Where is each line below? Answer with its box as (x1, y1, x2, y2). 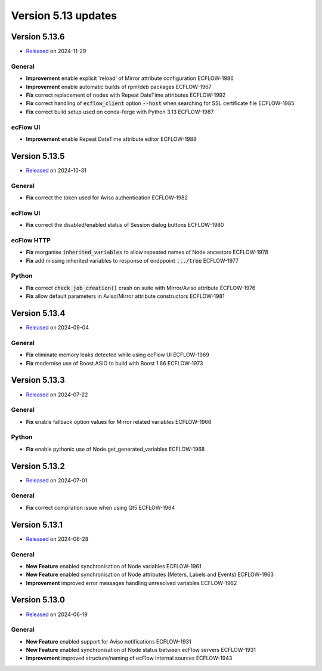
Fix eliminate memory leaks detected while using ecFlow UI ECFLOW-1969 (26, 351, 210, 358)
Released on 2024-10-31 (26, 167, 86, 174)
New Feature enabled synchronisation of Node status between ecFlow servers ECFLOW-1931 (26, 647, 256, 654)
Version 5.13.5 (11, 151, 65, 161)
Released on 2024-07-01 (26, 476, 88, 484)
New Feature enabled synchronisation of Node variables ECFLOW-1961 (26, 562, 202, 570)
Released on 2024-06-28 (26, 535, 89, 543)
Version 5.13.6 (11, 32, 65, 42)
